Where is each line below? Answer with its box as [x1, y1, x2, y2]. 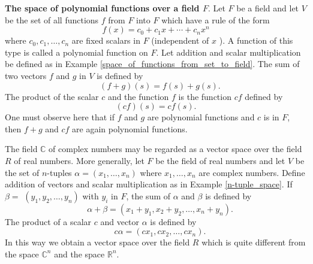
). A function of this [219, 34, 293, 47]
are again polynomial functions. [72, 122, 188, 135]
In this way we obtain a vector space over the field [5, 236, 190, 248]
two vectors [5, 69, 47, 81]
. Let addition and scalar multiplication [156, 45, 301, 58]
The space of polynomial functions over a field [5, 2, 200, 14]
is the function [178, 90, 231, 102]
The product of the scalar [5, 90, 99, 102]
